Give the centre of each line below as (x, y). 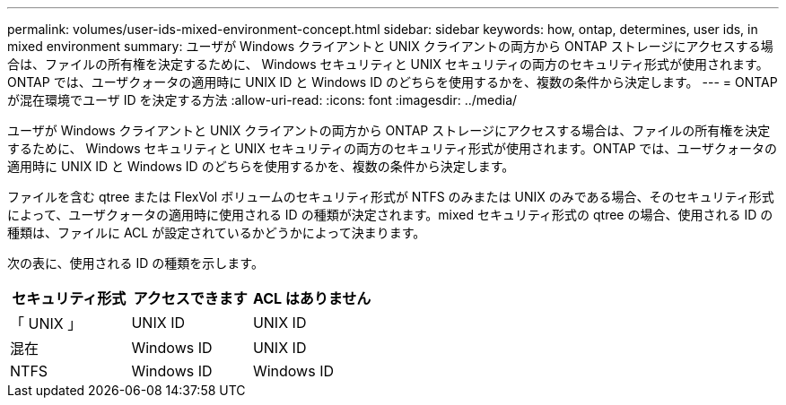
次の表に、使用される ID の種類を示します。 (135, 263)
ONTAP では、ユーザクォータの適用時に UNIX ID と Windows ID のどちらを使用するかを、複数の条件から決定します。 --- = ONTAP (393, 82)
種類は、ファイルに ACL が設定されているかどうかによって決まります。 (217, 233)
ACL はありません (312, 298)
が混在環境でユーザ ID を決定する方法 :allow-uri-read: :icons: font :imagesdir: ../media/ (262, 100)
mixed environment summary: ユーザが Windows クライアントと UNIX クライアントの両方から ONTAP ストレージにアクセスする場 (390, 46)
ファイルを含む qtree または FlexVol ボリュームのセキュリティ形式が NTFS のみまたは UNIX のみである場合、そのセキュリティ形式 (391, 197)
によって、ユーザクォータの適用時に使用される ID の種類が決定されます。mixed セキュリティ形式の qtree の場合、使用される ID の (390, 215)
